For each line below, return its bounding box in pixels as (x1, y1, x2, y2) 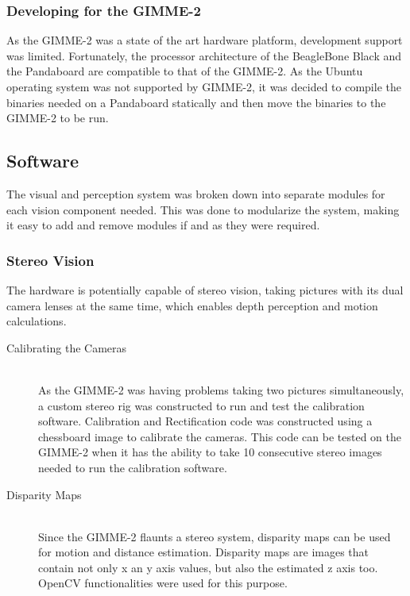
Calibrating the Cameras (6, 339, 127, 356)
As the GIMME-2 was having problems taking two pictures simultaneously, (38, 381, 404, 398)
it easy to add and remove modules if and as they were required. (6, 217, 320, 233)
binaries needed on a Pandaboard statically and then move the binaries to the (6, 94, 386, 110)
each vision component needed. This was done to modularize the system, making (6, 201, 400, 217)
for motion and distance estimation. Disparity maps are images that (38, 544, 369, 560)
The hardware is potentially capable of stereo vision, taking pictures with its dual (6, 281, 404, 298)
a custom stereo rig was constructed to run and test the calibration (38, 397, 365, 413)
